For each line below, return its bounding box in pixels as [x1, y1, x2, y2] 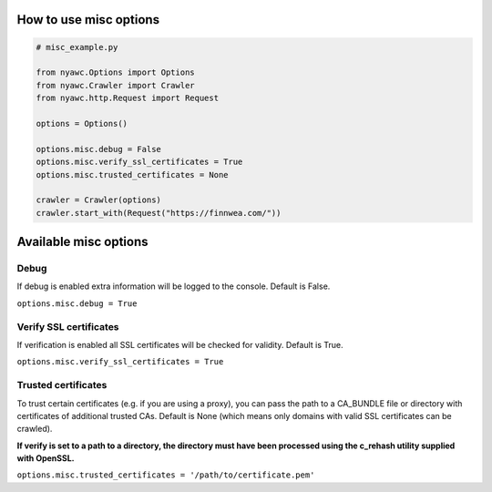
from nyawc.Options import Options [36, 67, 195, 77]
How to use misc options [16, 12, 159, 27]
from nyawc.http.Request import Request [36, 93, 219, 104]
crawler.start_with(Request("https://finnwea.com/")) [36, 208, 282, 218]
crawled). [16, 424, 53, 435]
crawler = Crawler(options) [36, 195, 161, 205]
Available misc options [16, 234, 149, 250]
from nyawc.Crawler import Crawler [36, 80, 195, 90]
